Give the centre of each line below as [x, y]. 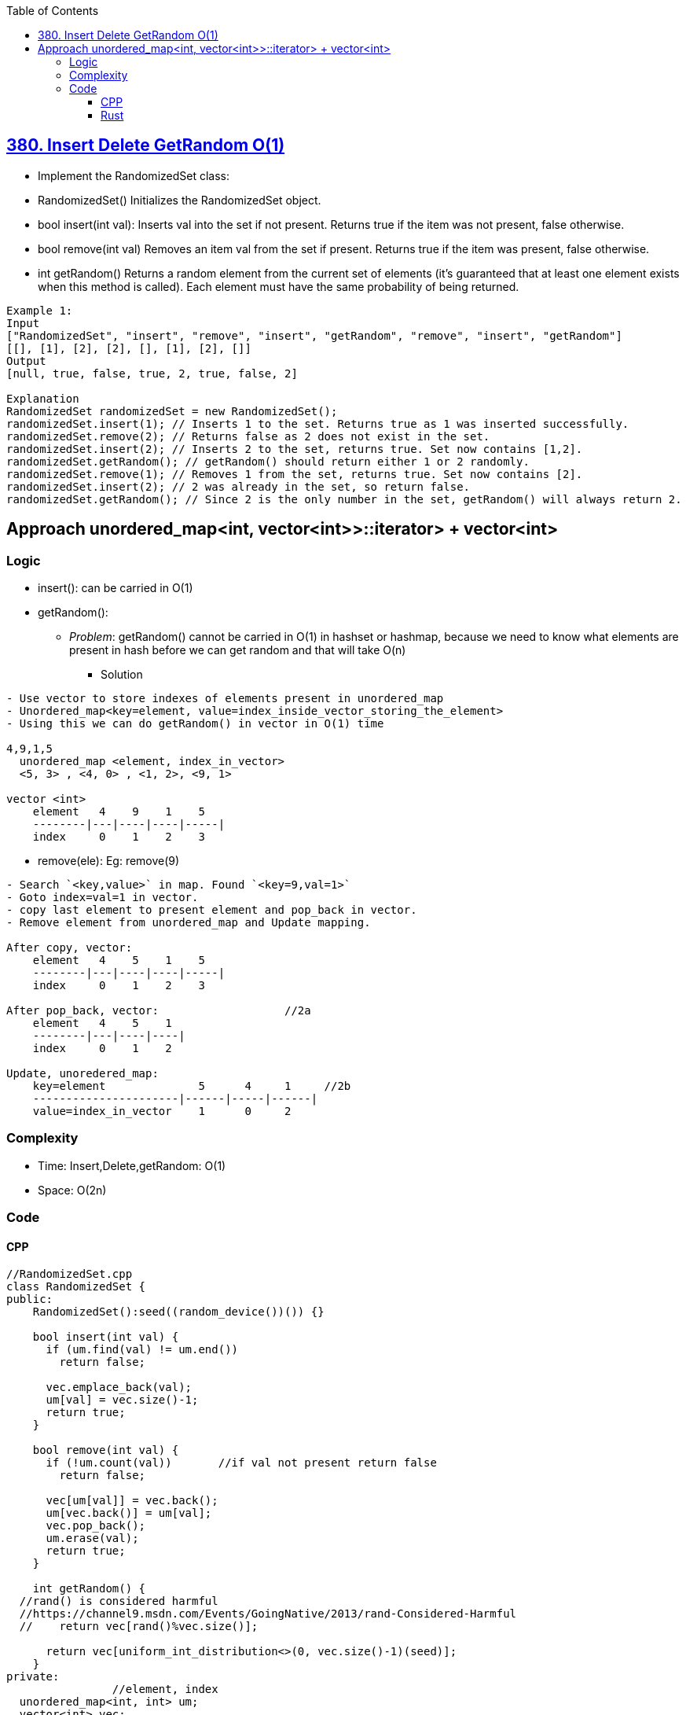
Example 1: [40, 310]
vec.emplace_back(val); [119, 1387]
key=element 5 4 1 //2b [192, 1086]
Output [26, 361]
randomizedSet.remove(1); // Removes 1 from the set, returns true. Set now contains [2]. [295, 474]
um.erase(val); [92, 1538]
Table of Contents [53, 11]
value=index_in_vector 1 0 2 [162, 1111]
